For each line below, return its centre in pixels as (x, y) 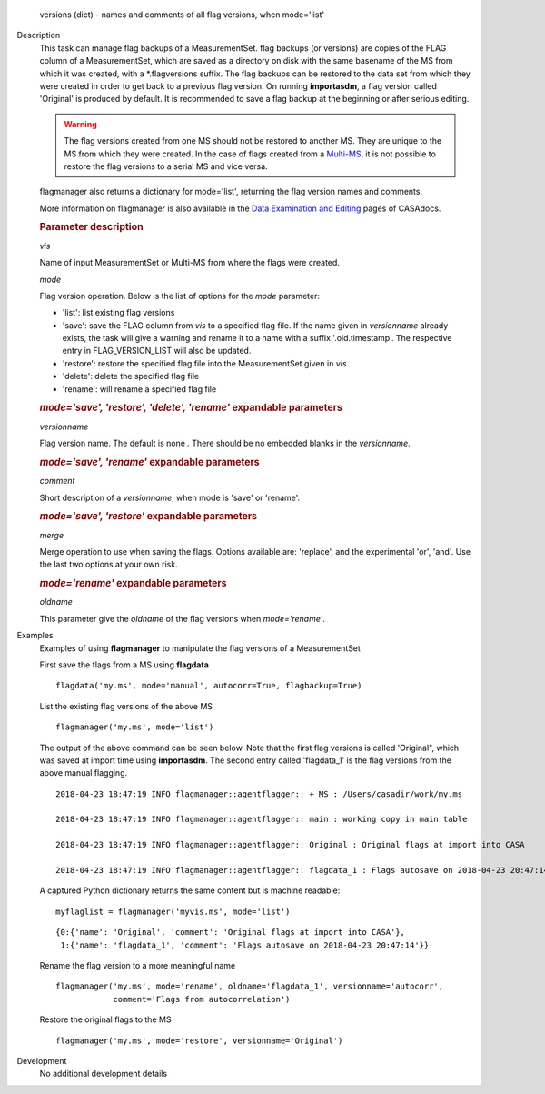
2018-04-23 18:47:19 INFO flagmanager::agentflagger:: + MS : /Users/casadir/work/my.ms (259, 794)
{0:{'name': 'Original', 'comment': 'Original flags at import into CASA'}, (231, 933)
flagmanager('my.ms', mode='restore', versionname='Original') (199, 1040)
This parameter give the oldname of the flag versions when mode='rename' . (183, 618)
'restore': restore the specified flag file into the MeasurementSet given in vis (204, 363)
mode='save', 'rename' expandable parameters (149, 462)
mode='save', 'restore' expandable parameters (149, 517)
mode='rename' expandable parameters (133, 584)
